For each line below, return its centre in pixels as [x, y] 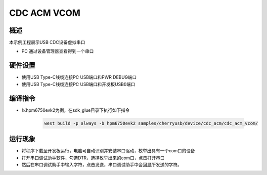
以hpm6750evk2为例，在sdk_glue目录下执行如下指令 [76, 110]
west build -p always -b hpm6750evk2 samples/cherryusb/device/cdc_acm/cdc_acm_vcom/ [151, 123]
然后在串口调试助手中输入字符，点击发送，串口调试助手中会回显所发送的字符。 [102, 164]
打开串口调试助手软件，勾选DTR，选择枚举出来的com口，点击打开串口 [93, 158]
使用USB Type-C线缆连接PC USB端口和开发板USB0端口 [78, 84]
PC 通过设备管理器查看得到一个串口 [58, 51]
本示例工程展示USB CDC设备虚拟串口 [47, 43]
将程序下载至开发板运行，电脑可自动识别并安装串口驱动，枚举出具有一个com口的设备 [108, 151]
